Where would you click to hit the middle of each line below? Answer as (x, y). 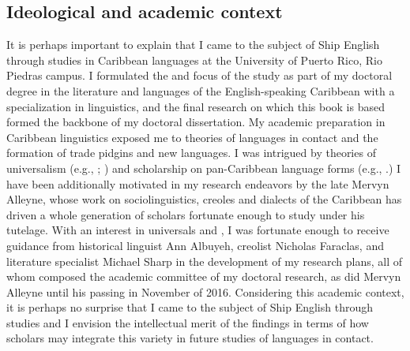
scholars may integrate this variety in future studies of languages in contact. (190, 338)
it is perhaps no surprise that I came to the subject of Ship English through (190, 307)
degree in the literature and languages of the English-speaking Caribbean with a (201, 90)
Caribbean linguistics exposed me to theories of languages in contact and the (192, 137)
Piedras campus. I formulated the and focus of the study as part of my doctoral (199, 75)
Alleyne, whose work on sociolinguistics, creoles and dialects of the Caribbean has (204, 199)
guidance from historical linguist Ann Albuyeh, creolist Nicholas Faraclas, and (195, 245)
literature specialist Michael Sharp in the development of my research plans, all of (205, 261)
